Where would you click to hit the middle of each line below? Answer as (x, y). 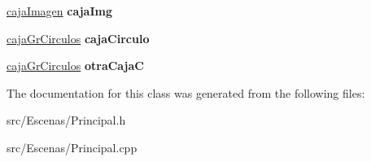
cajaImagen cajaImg (60, 11)
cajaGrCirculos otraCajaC (75, 66)
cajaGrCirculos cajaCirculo (78, 38)
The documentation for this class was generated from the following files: (186, 92)
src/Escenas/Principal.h (66, 120)
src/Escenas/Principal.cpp (72, 147)
